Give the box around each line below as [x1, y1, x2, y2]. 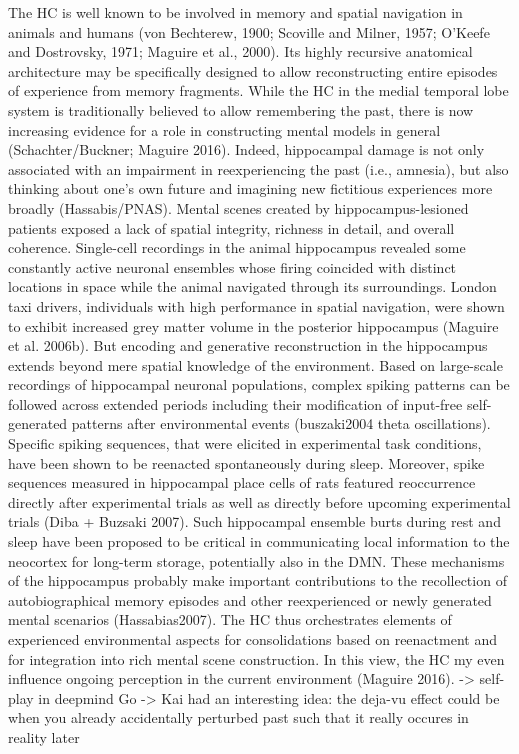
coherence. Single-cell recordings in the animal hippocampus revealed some [8, 237, 466, 258]
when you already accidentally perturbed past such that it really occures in [8, 707, 469, 728]
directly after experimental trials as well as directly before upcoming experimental [8, 491, 511, 512]
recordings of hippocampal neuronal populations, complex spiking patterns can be [8, 374, 510, 395]
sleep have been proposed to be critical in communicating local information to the [8, 531, 510, 552]
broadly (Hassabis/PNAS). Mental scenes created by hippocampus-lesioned [8, 197, 469, 218]
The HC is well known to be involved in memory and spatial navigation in [8, 2, 463, 22]
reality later [8, 726, 80, 747]
